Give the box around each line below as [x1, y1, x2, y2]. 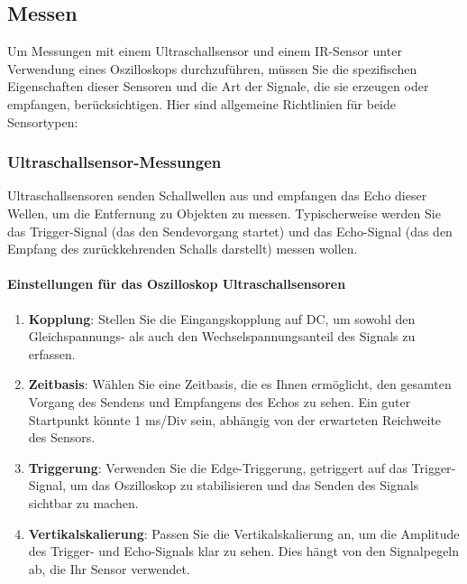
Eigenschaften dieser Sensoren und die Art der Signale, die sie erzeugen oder [7, 77, 429, 96]
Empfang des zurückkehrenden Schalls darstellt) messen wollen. [7, 239, 358, 258]
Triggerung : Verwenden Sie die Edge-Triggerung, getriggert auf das [28, 458, 407, 477]
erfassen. [28, 344, 76, 363]
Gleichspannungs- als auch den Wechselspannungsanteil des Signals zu [28, 327, 416, 346]
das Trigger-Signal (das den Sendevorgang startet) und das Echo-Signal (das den [7, 221, 453, 240]
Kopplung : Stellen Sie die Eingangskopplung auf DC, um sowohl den [28, 309, 416, 328]
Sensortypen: [7, 112, 78, 131]
